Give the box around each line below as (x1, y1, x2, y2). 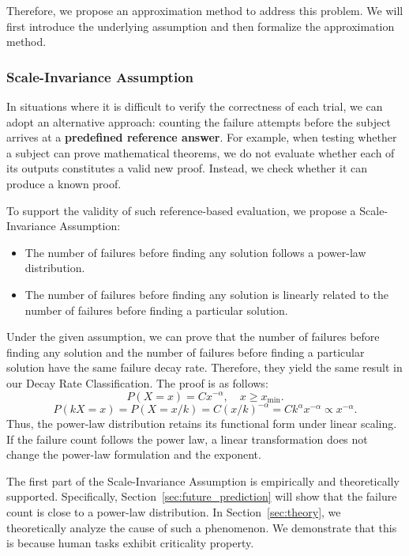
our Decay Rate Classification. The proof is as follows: (6, 374, 268, 391)
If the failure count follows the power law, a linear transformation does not (6, 430, 368, 447)
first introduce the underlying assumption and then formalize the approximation (6, 17, 395, 34)
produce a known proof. (6, 175, 122, 191)
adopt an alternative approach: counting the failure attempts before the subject (6, 113, 391, 130)
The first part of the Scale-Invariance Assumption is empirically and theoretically (6, 472, 400, 489)
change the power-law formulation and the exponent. (6, 446, 261, 463)
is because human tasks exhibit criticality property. (6, 535, 254, 551)
